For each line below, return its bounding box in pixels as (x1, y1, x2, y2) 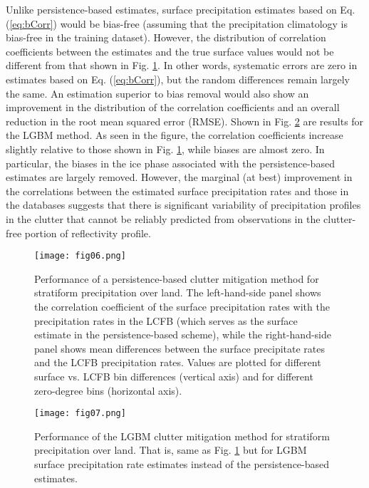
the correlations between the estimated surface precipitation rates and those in (6, 183, 349, 198)
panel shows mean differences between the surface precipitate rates (34, 341, 326, 355)
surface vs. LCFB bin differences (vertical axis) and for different (34, 368, 313, 383)
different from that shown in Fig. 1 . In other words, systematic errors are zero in (6, 58, 358, 73)
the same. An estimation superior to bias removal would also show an (6, 85, 309, 100)
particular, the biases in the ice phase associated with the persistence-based (6, 155, 335, 170)
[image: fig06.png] (34, 251, 126, 261)
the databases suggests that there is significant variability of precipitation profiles (6, 197, 361, 212)
